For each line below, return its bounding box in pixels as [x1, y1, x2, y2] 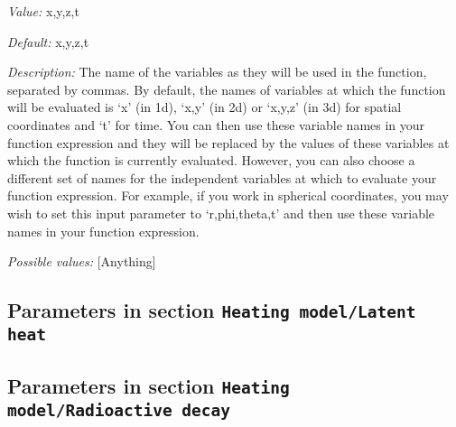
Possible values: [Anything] [7, 252, 156, 271]
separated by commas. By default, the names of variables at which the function [7, 79, 446, 98]
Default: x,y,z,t [7, 32, 89, 51]
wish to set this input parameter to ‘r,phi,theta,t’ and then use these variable [7, 203, 435, 222]
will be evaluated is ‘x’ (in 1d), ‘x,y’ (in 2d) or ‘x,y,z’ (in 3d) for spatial [7, 97, 402, 116]
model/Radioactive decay [7, 401, 231, 421]
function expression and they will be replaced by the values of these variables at [7, 133, 450, 152]
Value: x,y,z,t [7, 2, 79, 20]
